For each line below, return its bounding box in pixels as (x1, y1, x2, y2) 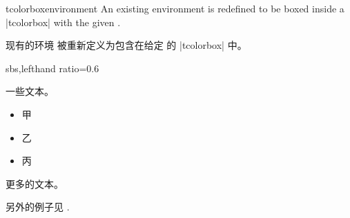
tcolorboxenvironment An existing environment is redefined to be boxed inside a (6, 1, 344, 15)
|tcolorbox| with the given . (6, 14, 121, 29)
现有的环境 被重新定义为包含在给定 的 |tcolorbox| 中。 (6, 38, 247, 52)
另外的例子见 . (6, 199, 70, 214)
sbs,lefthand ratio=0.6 (6, 61, 99, 75)
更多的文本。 (6, 176, 64, 190)
